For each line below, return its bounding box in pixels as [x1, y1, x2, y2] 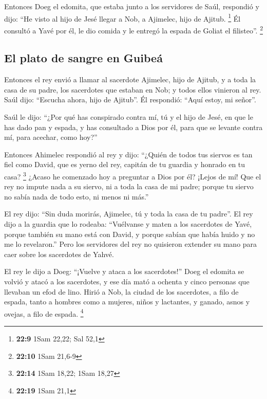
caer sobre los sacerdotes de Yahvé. [4, 248, 114, 259]
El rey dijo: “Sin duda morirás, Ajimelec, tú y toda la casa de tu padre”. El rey [4, 208, 253, 219]
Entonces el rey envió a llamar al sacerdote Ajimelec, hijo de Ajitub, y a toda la [4, 74, 256, 85]
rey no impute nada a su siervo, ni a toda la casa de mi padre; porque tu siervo [4, 181, 254, 192]
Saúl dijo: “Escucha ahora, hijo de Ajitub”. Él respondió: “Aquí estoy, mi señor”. [4, 94, 256, 105]
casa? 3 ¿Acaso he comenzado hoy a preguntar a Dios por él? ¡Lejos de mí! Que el [4, 170, 261, 182]
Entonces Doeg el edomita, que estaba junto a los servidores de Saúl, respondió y [4, 1, 259, 11]
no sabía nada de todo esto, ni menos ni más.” [4, 191, 149, 202]
